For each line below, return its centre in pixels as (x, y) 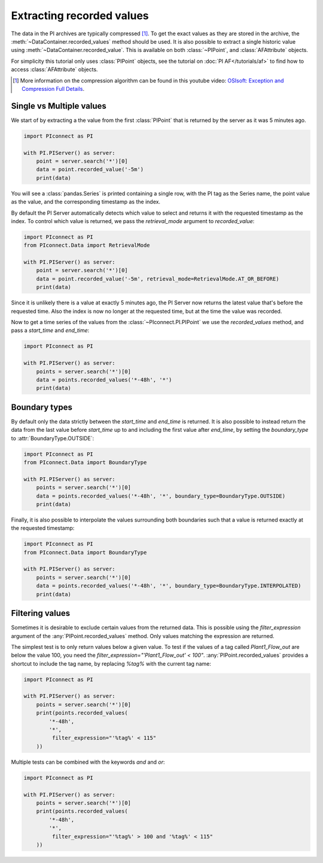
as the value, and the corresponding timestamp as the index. (86, 202)
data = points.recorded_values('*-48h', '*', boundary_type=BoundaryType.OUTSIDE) (161, 496)
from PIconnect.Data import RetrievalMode (87, 246)
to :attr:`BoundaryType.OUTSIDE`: (53, 438)
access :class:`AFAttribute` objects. (54, 69)
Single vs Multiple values (59, 106)
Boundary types (42, 407)
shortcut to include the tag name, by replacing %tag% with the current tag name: (111, 663)
